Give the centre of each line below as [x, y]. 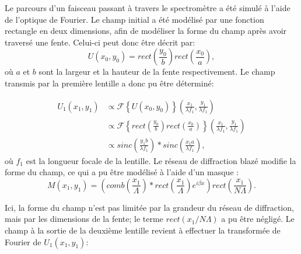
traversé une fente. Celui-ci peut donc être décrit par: [100, 42]
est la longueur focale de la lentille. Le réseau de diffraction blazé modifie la [161, 160]
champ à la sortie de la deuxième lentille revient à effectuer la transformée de [143, 230]
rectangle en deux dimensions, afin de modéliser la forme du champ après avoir [146, 31]
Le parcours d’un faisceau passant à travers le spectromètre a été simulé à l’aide [148, 8]
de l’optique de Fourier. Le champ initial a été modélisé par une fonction [134, 19]
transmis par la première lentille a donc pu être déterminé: [109, 83]
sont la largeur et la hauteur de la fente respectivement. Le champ [157, 72]
